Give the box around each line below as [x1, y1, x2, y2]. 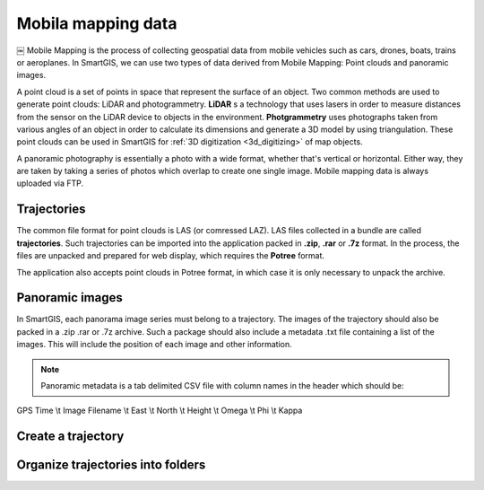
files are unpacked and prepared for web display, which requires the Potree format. [16, 250, 325, 261]
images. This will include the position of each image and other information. [16, 339, 292, 350]
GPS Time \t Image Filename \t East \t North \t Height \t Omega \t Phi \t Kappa [16, 405, 303, 416]
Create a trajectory [16, 429, 125, 444]
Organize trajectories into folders [16, 458, 206, 473]
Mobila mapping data [16, 13, 177, 33]
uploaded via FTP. [16, 178, 84, 188]
